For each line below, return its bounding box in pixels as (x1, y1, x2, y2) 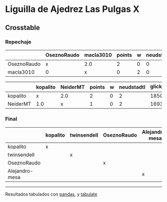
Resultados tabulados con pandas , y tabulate (5, 191, 98, 197)
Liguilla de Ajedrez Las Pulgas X (5, 3, 140, 15)
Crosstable (5, 23, 40, 32)
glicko (150, 83, 165, 90)
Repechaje (5, 38, 31, 45)
